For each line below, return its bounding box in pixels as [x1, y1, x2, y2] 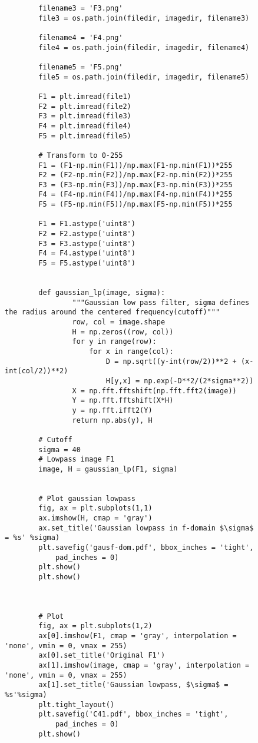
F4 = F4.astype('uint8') [38, 249, 135, 258]
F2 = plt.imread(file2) [38, 102, 131, 111]
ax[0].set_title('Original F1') [38, 651, 166, 660]
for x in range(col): [89, 347, 174, 356]
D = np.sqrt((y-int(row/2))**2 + [105, 357, 237, 366]
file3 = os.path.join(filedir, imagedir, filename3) [38, 14, 250, 22]
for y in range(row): [72, 337, 157, 346]
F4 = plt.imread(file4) [38, 121, 131, 130]
